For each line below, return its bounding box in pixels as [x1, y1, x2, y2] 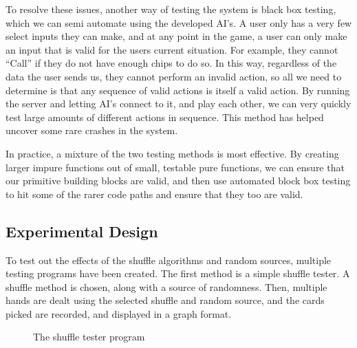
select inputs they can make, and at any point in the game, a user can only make [6, 29, 347, 43]
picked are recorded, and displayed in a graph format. [6, 306, 232, 320]
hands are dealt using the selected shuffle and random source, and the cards [6, 293, 325, 307]
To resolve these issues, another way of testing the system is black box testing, [6, 2, 336, 16]
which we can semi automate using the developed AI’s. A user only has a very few [6, 15, 352, 30]
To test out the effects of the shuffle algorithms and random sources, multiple [6, 252, 332, 267]
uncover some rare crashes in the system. [6, 123, 178, 138]
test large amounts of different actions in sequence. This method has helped [6, 109, 324, 124]
